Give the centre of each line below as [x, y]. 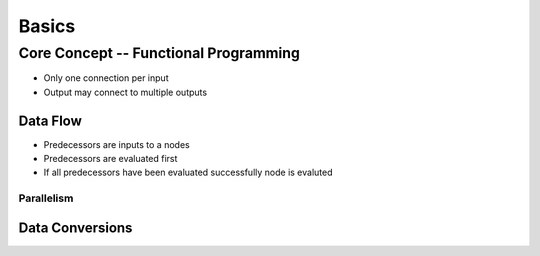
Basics [47, 26]
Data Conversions [75, 227]
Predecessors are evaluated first [110, 159]
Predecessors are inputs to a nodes [116, 144]
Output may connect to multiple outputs [125, 92]
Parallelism [46, 198]
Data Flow [50, 120]
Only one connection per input [106, 78]
